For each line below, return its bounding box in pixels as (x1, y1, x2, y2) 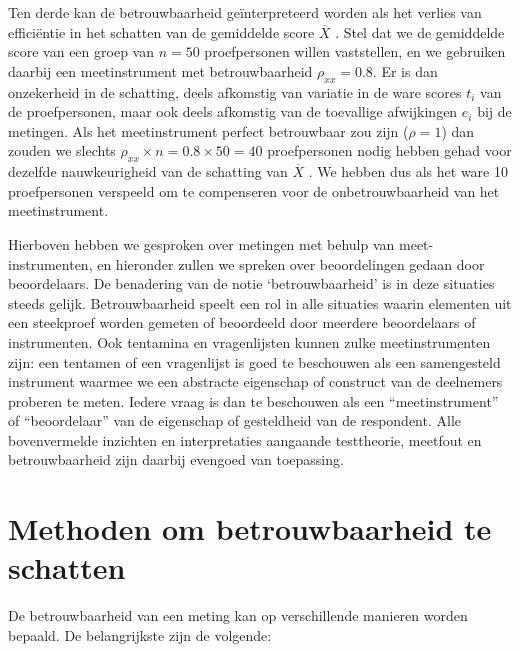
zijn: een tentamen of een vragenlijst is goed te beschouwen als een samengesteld (8, 351, 501, 372)
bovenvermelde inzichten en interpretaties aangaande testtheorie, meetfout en (8, 429, 482, 450)
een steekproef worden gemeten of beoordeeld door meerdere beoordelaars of (8, 312, 476, 333)
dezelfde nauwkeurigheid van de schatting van (8, 161, 288, 182)
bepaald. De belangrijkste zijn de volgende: (8, 624, 272, 645)
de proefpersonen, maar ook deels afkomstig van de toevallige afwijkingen (8, 101, 458, 122)
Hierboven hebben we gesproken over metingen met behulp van (8, 233, 395, 254)
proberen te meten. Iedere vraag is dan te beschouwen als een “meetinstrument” (8, 390, 499, 411)
